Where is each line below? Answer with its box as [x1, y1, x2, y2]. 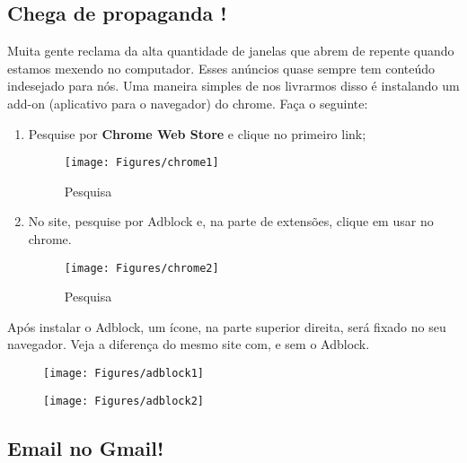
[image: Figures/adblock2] [43, 394, 204, 407]
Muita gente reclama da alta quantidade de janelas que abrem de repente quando [7, 41, 454, 60]
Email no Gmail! [7, 433, 164, 461]
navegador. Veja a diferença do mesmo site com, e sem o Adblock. [7, 335, 370, 354]
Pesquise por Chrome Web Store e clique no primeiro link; [28, 124, 366, 143]
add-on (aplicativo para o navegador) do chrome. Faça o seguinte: [7, 93, 368, 112]
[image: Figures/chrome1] [64, 156, 219, 170]
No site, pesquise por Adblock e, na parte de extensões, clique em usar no [28, 212, 434, 231]
